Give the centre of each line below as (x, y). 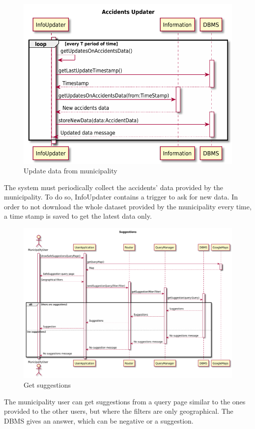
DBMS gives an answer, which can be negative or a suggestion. (99, 420)
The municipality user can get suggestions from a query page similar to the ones (125, 401)
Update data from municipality (71, 171)
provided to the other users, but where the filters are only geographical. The (119, 411)
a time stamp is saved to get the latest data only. (78, 216)
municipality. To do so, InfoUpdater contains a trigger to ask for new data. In (121, 197)
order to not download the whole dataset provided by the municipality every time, (128, 206)
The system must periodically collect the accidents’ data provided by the (114, 187)
